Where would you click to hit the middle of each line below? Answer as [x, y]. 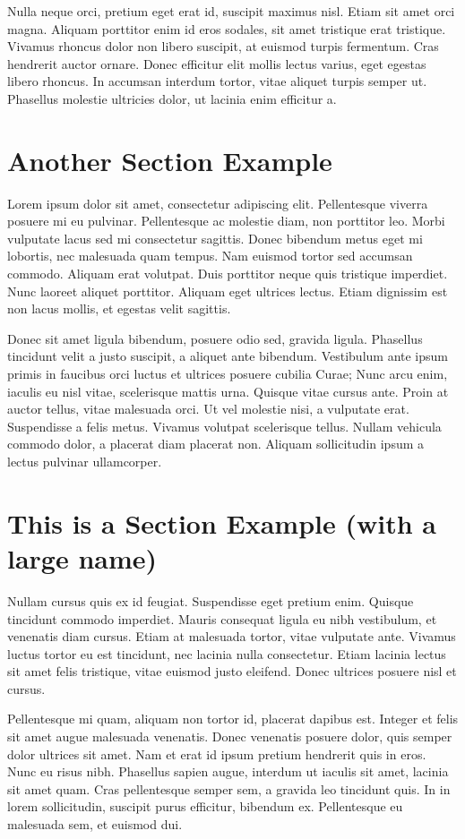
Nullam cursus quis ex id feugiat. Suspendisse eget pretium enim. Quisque [211, 600]
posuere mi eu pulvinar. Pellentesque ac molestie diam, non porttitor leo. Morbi [226, 221]
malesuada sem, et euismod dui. [95, 824]
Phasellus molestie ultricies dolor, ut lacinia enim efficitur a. [172, 98]
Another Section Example [170, 160]
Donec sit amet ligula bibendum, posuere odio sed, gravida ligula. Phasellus [215, 338]
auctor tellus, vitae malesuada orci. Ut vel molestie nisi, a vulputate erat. [208, 409]
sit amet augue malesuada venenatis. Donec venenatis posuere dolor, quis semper [230, 736]
